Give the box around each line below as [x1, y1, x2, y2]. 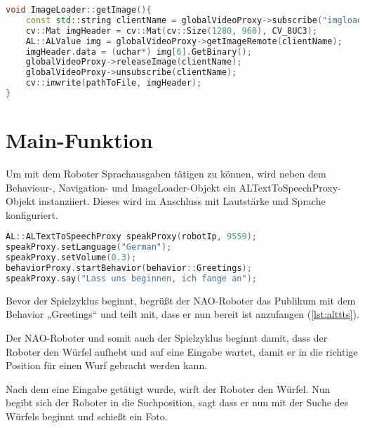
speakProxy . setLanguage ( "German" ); [6, 242, 172, 253]
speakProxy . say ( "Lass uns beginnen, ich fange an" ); [6, 273, 257, 283]
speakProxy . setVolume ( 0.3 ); [6, 253, 137, 263]
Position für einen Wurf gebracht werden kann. [6, 358, 208, 373]
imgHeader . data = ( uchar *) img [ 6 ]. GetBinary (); [25, 46, 252, 57]
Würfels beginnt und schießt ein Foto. [6, 408, 168, 423]
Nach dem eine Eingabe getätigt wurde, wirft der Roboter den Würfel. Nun [6, 381, 331, 396]
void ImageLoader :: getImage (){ [6, 5, 152, 15]
